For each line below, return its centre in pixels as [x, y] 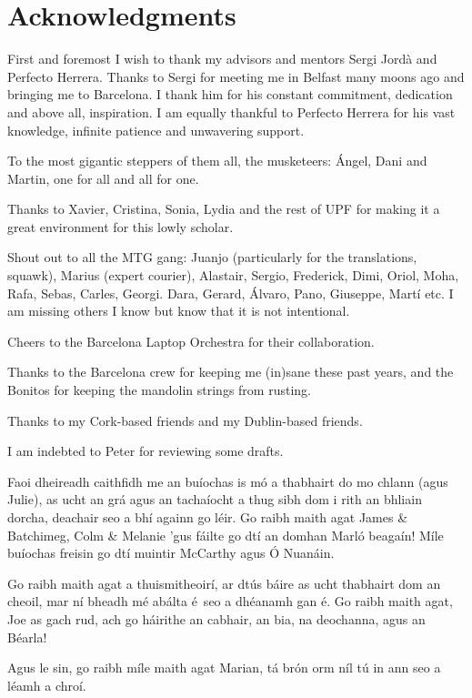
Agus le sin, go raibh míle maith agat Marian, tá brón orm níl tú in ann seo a [224, 668]
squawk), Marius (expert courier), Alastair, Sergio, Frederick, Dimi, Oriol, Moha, [233, 275]
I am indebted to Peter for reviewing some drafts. [146, 451]
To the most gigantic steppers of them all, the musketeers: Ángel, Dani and [217, 161]
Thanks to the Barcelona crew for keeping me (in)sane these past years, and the [231, 372]
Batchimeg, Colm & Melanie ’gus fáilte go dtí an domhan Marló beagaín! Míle [226, 535]
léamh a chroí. [47, 685]
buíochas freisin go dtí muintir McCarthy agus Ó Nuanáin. [171, 553]
